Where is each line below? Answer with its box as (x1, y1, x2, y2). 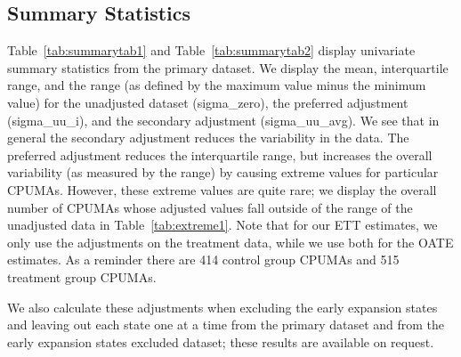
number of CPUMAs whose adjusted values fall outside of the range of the (7, 198, 413, 216)
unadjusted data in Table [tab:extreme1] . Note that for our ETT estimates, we (7, 215, 438, 234)
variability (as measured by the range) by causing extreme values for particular (7, 163, 439, 182)
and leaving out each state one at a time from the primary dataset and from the (7, 315, 445, 334)
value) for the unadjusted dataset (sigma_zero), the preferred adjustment (7, 93, 408, 111)
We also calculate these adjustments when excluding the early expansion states (7, 297, 438, 316)
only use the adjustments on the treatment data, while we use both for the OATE (7, 232, 454, 251)
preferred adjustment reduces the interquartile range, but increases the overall (7, 145, 433, 164)
